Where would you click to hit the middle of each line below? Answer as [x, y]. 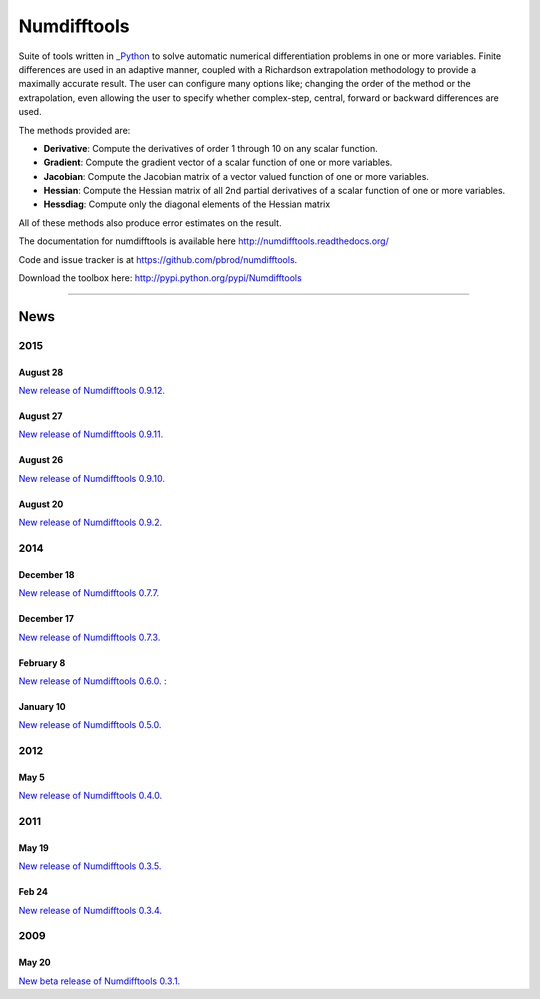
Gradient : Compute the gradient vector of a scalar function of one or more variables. [218, 162]
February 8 [42, 662]
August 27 [40, 416]
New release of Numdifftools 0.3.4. [90, 910]
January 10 [42, 706]
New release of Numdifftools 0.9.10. [91, 478]
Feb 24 [33, 892]
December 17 [46, 619]
